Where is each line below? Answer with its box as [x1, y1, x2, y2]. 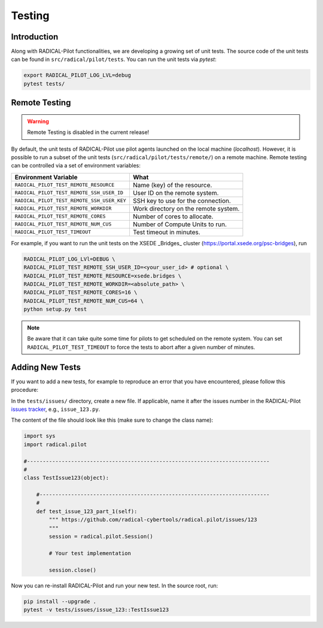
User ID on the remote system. [132, 188, 219, 197]
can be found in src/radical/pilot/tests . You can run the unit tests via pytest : [11, 56, 217, 63]
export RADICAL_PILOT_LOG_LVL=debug [23, 72, 132, 79]
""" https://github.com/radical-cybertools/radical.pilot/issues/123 [48, 516, 257, 523]
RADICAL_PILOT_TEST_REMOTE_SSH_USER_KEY [14, 197, 127, 204]
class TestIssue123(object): [23, 474, 109, 481]
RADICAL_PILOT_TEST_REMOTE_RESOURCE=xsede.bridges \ [23, 272, 182, 279]
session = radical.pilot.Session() [48, 533, 154, 540]
